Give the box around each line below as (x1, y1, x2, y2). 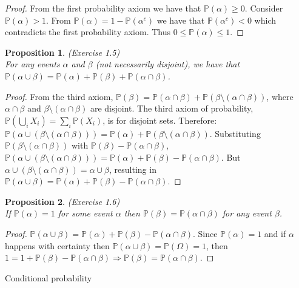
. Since (193, 227, 218, 239)
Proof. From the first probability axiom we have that (5, 2, 201, 14)
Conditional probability (5, 271, 92, 284)
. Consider (244, 2, 283, 14)
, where (266, 90, 294, 102)
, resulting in (109, 162, 156, 175)
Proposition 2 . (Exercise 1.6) (5, 195, 120, 207)
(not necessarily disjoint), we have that (95, 58, 240, 70)
